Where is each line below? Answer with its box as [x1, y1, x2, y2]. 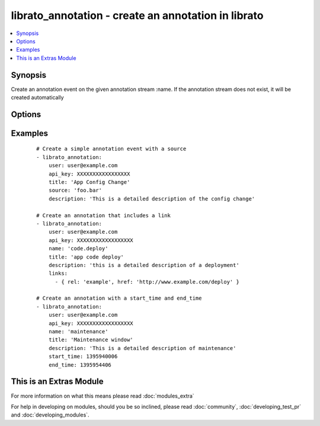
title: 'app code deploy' [48, 253, 124, 260]
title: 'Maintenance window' [48, 336, 133, 344]
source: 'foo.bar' [48, 187, 103, 194]
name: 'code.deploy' [48, 245, 108, 252]
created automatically [11, 94, 65, 101]
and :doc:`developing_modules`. [11, 411, 89, 418]
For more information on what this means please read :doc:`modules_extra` [11, 392, 195, 399]
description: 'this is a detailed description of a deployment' [48, 262, 239, 268]
